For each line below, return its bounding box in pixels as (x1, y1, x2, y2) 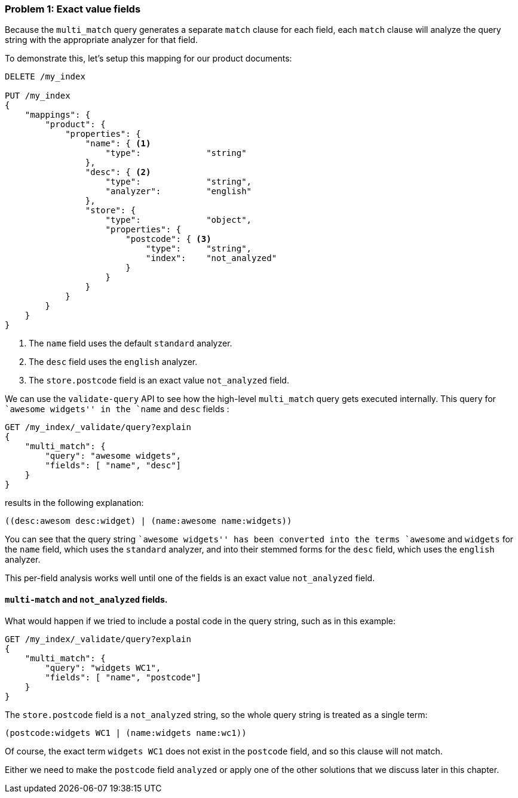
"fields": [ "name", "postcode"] (45, 672, 201, 682)
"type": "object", (105, 215, 252, 225)
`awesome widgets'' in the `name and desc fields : (5, 404, 229, 415)
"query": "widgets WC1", (45, 662, 161, 673)
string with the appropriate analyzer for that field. (5, 35, 198, 45)
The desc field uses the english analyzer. (29, 357, 198, 367)
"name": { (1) (85, 139, 151, 149)
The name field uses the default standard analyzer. (29, 338, 232, 349)
